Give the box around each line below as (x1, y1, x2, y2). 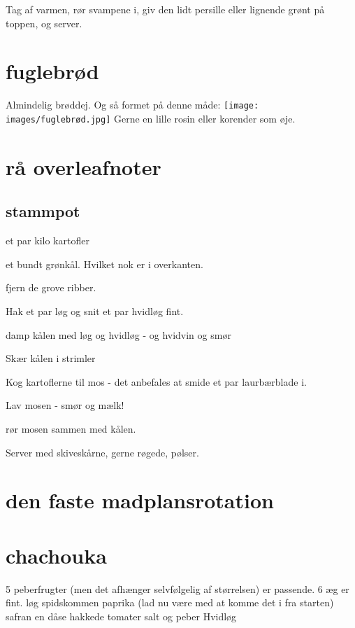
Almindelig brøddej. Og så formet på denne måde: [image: (6, 97, 259, 112)
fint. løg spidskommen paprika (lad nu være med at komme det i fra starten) (6, 595, 334, 610)
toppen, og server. (6, 15, 82, 30)
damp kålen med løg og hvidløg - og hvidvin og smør (6, 327, 231, 342)
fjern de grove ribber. (6, 280, 96, 295)
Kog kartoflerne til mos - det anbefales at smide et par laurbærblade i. (6, 374, 307, 389)
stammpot (6, 200, 80, 222)
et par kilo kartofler (6, 233, 89, 248)
